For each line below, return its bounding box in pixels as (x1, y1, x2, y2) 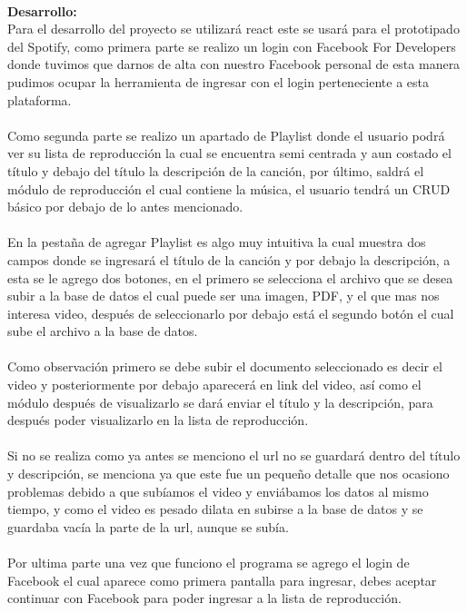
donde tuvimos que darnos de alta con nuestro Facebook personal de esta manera (7, 54, 461, 74)
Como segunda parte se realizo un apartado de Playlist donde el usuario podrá (7, 125, 445, 144)
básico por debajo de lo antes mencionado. (7, 197, 243, 216)
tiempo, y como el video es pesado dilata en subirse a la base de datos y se (7, 499, 423, 519)
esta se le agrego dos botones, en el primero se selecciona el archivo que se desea (7, 268, 453, 287)
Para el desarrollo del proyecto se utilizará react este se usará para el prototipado (7, 19, 460, 38)
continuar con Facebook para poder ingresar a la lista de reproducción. (7, 588, 402, 608)
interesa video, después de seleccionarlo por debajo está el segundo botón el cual (7, 303, 454, 322)
